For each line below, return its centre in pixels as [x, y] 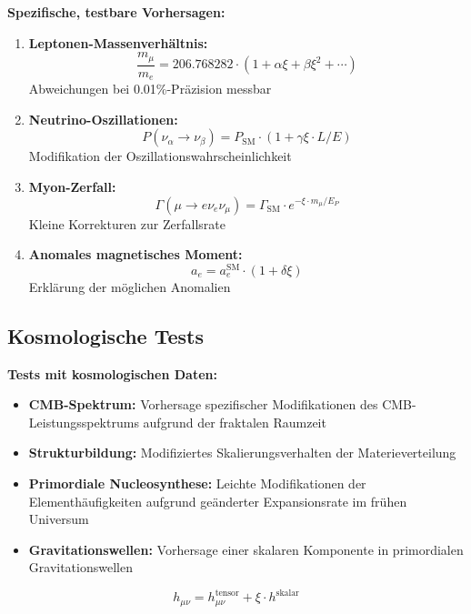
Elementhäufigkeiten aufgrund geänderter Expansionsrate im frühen [218, 501]
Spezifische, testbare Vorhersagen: [116, 12]
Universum [59, 519]
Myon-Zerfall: [72, 186]
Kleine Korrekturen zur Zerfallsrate [127, 223]
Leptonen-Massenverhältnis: [118, 42]
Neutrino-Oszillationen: [103, 119]
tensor [227, 593]
